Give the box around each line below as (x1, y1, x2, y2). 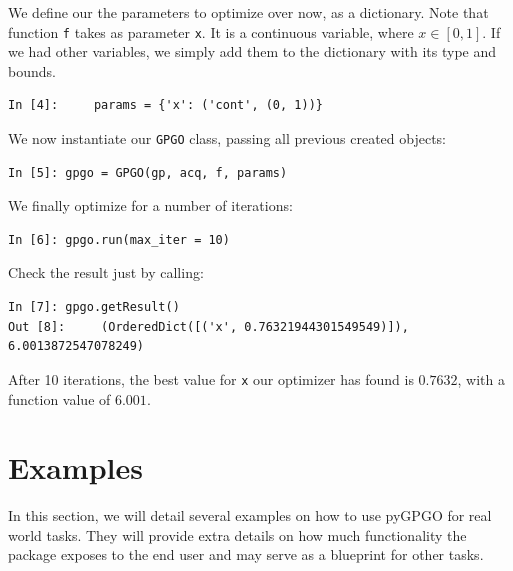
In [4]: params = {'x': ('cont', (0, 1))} (8, 98, 323, 113)
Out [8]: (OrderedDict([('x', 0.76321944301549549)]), (8, 319, 409, 334)
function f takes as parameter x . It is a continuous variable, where (8, 21, 414, 42)
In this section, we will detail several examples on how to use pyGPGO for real (8, 505, 492, 526)
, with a (457, 368, 505, 389)
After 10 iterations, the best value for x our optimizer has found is (8, 368, 414, 389)
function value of (8, 388, 111, 409)
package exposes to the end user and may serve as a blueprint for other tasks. (8, 544, 484, 565)
